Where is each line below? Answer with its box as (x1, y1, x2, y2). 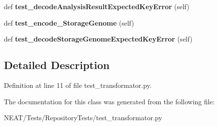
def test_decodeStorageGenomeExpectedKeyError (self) (4, 34, 193, 44)
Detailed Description (4, 57, 110, 72)
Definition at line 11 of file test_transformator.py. (4, 80, 152, 90)
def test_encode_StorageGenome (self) (4, 17, 134, 28)
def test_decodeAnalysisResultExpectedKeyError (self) (4, 1, 189, 11)
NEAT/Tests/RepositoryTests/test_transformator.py (4, 112, 162, 123)
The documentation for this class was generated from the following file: (4, 96, 215, 106)
